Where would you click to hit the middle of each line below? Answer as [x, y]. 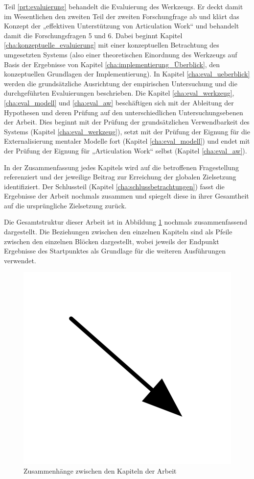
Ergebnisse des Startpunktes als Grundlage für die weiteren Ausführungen [115, 251]
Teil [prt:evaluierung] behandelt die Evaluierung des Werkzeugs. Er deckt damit [124, 6]
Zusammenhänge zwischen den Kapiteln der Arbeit [100, 471]
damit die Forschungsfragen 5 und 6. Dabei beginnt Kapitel [93, 35]
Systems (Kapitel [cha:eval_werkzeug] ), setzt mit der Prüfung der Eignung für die [127, 131]
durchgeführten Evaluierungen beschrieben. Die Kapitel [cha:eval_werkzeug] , [119, 93]
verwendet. [20, 260]
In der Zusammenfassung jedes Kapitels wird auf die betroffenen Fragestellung [121, 167]
